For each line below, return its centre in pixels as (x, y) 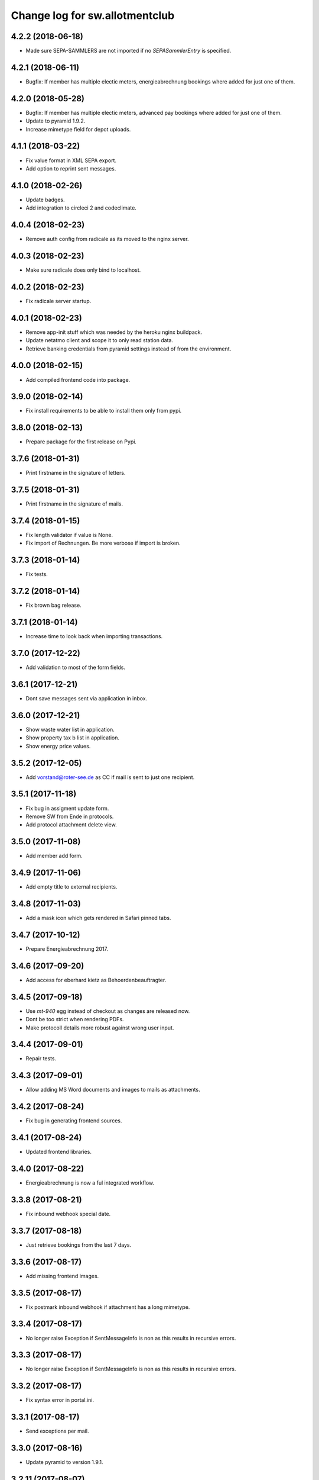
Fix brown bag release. (54, 605)
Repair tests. (41, 1058)
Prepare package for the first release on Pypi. (81, 442)
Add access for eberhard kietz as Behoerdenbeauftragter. (96, 980)
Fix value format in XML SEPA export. (71, 160)
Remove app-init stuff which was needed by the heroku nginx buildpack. (114, 332)
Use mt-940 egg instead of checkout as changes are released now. (108, 1011)
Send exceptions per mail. (57, 1431)
